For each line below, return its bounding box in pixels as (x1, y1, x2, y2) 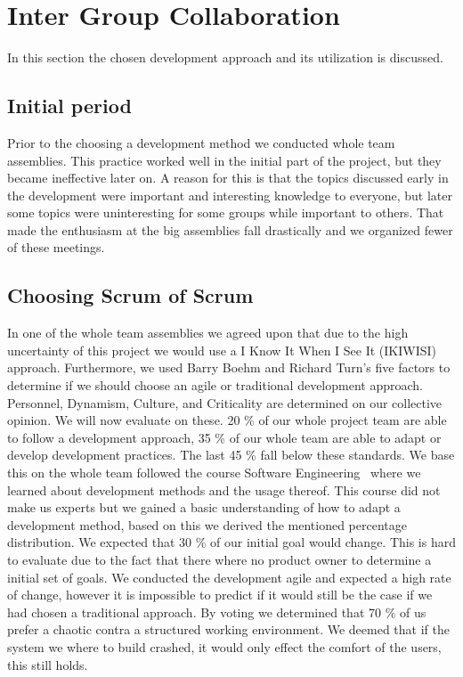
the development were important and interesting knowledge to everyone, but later (7, 185, 452, 204)
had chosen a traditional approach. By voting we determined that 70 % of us (7, 602, 426, 621)
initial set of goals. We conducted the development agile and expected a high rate (7, 567, 451, 586)
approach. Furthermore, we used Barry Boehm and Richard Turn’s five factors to (7, 358, 451, 377)
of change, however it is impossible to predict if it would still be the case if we (7, 585, 433, 604)
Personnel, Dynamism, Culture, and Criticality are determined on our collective (7, 393, 443, 412)
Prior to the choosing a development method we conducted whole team (7, 133, 395, 151)
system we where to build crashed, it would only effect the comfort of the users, (7, 637, 442, 656)
